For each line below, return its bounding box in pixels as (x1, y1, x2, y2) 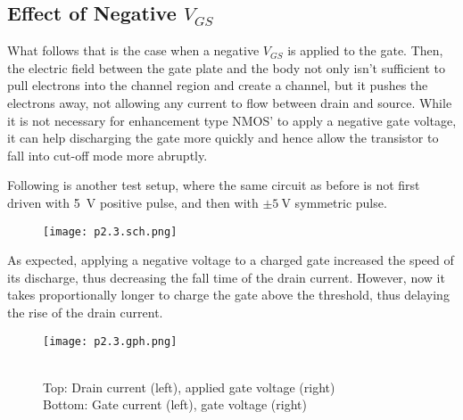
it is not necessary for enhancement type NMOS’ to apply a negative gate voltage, (7, 111, 457, 129)
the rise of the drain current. (7, 302, 163, 321)
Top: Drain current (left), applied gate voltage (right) (43, 377, 335, 396)
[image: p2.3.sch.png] (43, 225, 178, 238)
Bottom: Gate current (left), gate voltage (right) (43, 395, 307, 414)
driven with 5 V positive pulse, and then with (7, 193, 259, 211)
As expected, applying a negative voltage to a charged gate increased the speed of (7, 251, 454, 269)
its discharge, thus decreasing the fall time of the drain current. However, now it (7, 268, 445, 286)
